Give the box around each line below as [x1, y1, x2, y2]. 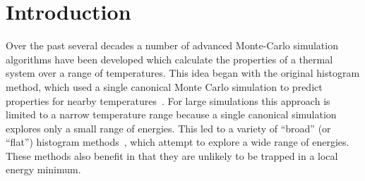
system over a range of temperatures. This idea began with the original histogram [6, 65, 360, 80]
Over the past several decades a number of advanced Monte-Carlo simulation [6, 38, 338, 53]
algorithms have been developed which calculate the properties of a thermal [6, 51, 333, 66]
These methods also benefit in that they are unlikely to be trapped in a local [6, 148, 338, 163]
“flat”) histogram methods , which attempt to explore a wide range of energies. [6, 135, 349, 149]
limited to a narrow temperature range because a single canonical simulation [6, 107, 337, 122]
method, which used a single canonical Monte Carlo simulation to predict [6, 79, 323, 94]
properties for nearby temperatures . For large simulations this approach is [6, 93, 330, 108]
